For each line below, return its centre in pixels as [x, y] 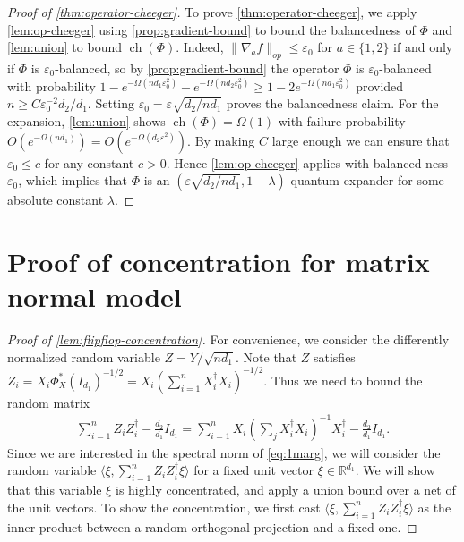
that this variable [55, 490]
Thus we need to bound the [347, 380]
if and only [423, 47]
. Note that [266, 356]
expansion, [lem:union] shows [86, 120]
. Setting [111, 103]
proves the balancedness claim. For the [332, 103]
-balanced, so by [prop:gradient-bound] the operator [197, 68]
